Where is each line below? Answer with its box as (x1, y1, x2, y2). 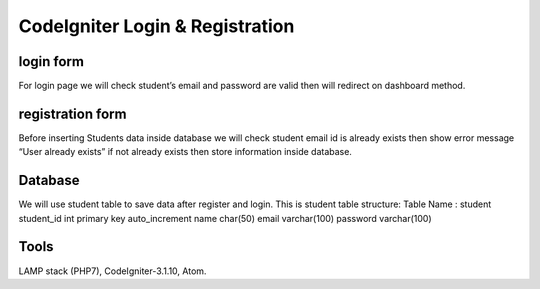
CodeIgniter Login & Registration (18, 15, 295, 37)
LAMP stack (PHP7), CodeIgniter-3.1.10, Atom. (18, 265, 207, 277)
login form (18, 53, 85, 70)
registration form (18, 105, 127, 122)
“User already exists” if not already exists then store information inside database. (18, 146, 352, 158)
